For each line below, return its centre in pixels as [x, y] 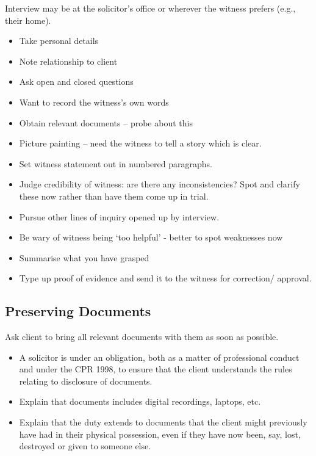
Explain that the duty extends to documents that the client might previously [163, 422]
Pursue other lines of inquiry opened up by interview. [119, 216]
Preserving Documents [78, 311]
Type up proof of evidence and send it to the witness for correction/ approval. [165, 278]
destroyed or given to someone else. [85, 446]
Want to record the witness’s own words [94, 102]
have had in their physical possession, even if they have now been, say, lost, [160, 434]
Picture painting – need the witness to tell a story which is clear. [140, 143]
